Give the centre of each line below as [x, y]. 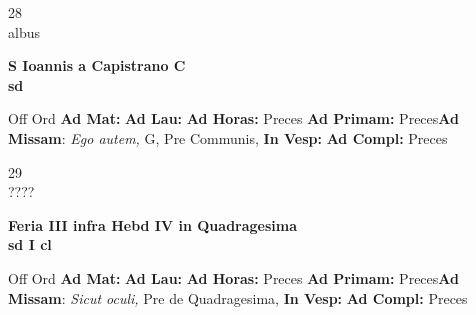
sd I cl [30, 244]
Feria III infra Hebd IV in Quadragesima [153, 224]
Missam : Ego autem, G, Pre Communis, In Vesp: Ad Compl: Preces [228, 137]
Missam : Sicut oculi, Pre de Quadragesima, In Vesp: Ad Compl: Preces [238, 297]
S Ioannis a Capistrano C [97, 65]
